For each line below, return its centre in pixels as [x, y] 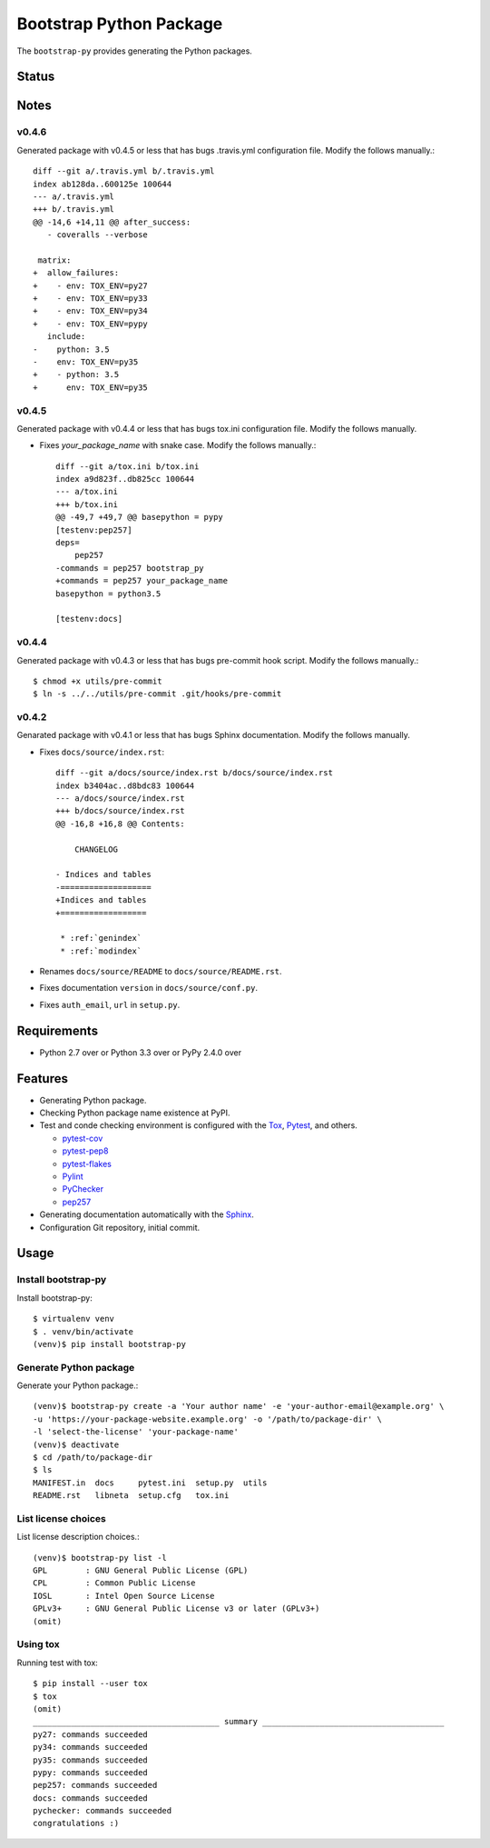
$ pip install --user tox [91, 1683]
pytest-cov [83, 1138]
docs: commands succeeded [91, 1798]
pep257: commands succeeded [95, 1785]
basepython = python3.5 [108, 594]
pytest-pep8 [85, 1151]
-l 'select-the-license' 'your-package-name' [136, 1432]
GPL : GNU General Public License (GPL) [141, 1571]
